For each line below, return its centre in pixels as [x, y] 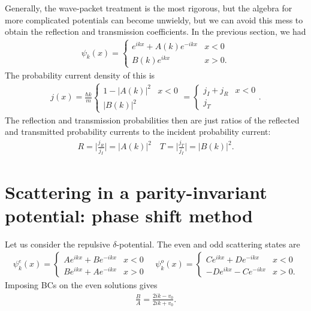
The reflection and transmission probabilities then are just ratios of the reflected [152, 120]
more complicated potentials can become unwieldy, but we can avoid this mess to [154, 19]
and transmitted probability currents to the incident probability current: [138, 132]
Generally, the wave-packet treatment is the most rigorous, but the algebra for [149, 8]
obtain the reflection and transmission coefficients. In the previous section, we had [155, 31]
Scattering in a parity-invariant [136, 191]
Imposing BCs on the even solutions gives [81, 285]
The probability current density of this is [80, 75]
